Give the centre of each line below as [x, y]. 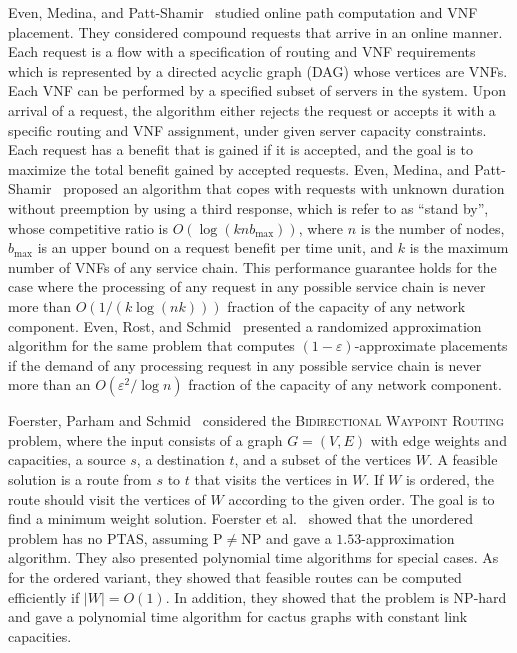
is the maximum [459, 247]
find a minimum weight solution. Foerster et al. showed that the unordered [240, 518]
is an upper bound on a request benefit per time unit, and [215, 247]
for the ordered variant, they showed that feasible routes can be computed [235, 577]
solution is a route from [80, 479]
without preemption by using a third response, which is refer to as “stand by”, [248, 207]
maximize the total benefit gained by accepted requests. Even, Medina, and [239, 168]
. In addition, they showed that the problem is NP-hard [336, 596]
